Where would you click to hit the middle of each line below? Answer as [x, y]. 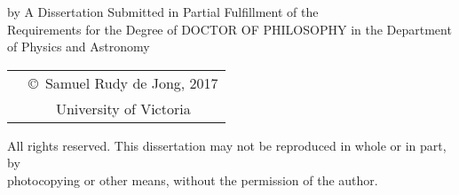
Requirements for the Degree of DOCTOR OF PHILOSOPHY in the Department [229, 29]
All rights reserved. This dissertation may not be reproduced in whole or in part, [227, 145]
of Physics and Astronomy [79, 47]
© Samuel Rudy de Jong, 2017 [123, 82]
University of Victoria [123, 108]
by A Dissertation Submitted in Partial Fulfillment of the [163, 12]
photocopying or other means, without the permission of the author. [193, 179]
